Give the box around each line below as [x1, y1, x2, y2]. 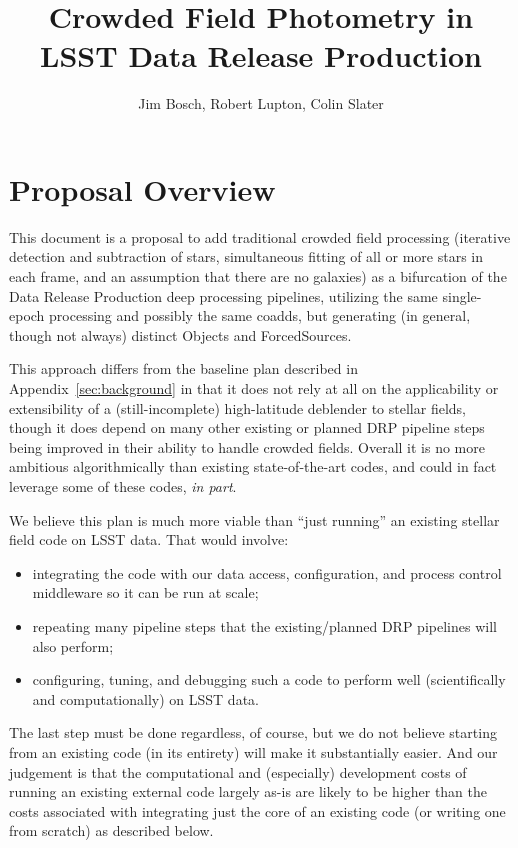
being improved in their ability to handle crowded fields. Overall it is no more [9, 436, 485, 457]
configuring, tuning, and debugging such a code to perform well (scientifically [32, 669, 506, 690]
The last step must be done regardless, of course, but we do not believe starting [9, 722, 497, 743]
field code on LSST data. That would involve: [9, 529, 289, 550]
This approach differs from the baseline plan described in [9, 358, 358, 379]
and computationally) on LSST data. [32, 688, 259, 709]
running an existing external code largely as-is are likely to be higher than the [9, 781, 488, 802]
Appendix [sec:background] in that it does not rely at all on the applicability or [9, 378, 499, 398]
